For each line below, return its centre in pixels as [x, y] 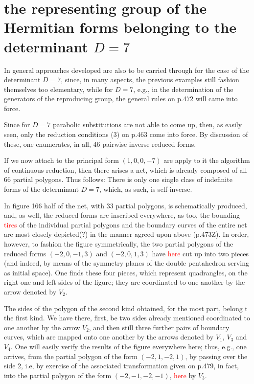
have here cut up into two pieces [200, 253]
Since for [17, 124]
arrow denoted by [30, 291]
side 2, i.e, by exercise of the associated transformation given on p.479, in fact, [121, 366]
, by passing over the [216, 356]
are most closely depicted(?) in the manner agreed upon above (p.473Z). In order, [127, 234]
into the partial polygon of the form [58, 375]
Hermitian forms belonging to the [120, 27]
